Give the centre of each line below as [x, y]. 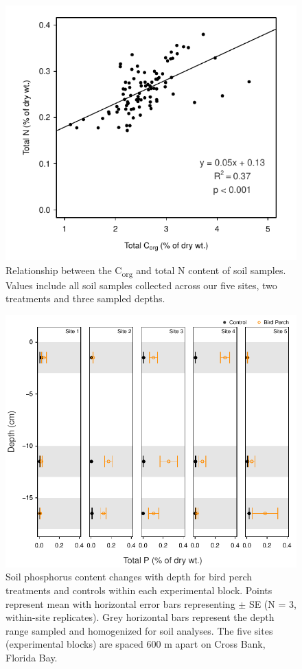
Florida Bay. [32, 657]
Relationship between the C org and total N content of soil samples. [146, 271]
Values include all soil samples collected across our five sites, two [141, 285]
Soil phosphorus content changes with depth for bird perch [129, 577]
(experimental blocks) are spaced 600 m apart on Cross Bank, [136, 644]
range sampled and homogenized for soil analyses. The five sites [139, 630]
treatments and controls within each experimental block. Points [139, 590]
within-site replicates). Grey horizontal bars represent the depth [140, 617]
